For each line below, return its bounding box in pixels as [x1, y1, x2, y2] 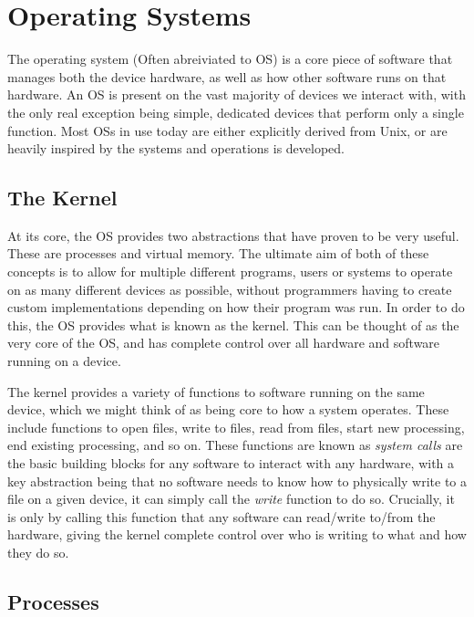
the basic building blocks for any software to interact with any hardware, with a [7, 454, 455, 473]
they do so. [7, 542, 69, 561]
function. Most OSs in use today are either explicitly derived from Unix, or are [7, 120, 448, 140]
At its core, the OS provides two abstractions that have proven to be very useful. [7, 225, 459, 245]
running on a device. [7, 351, 121, 371]
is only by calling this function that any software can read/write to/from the [7, 507, 436, 526]
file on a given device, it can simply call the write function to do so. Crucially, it [7, 489, 455, 508]
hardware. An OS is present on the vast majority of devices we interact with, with [7, 85, 466, 104]
